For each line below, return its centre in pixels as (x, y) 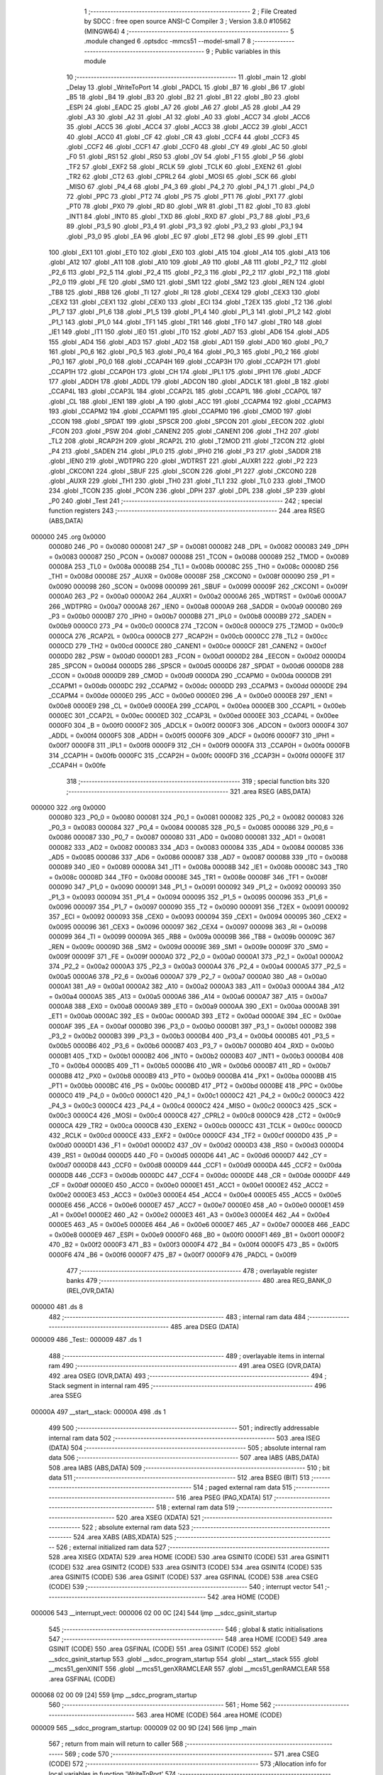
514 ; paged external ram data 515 (242, 1487)
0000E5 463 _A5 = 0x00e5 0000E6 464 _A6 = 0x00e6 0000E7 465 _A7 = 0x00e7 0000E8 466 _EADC (199, 1225)
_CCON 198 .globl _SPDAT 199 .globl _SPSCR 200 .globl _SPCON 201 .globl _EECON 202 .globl (186, 421)
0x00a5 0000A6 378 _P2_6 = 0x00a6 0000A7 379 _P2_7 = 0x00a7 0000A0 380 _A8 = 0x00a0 (188, 976)
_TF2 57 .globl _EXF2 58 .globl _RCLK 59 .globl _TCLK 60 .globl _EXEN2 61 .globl (184, 166)
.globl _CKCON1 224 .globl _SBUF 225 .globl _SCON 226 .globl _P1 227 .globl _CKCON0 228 (183, 471)
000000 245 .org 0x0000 (68, 537)
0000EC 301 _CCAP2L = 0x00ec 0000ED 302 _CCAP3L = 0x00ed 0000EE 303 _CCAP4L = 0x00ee (194, 715)
